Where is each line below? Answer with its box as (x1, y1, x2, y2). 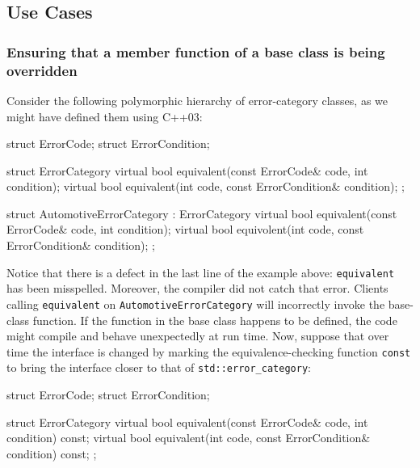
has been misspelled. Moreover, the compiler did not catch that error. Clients (6, 280, 388, 297)
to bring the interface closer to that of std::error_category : (6, 359, 311, 376)
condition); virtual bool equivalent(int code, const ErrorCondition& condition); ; (6, 178, 405, 195)
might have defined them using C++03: (6, 108, 203, 124)
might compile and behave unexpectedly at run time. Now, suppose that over (6, 327, 389, 344)
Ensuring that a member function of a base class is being (6, 41, 385, 61)
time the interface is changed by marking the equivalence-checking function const (6, 343, 411, 360)
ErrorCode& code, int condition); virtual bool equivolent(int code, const (6, 221, 364, 238)
